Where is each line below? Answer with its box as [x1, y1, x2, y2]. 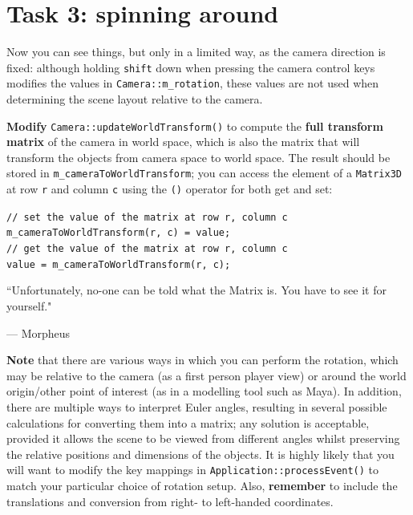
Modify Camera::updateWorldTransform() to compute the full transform [6, 117, 383, 134]
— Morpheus [6, 324, 71, 341]
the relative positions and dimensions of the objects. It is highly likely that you [6, 445, 395, 462]
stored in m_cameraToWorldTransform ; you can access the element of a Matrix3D [6, 164, 402, 181]
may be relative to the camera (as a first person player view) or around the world [6, 367, 407, 383]
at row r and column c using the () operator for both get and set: [6, 180, 333, 197]
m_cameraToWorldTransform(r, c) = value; [6, 227, 231, 239]
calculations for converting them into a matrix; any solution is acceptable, [6, 414, 370, 431]
